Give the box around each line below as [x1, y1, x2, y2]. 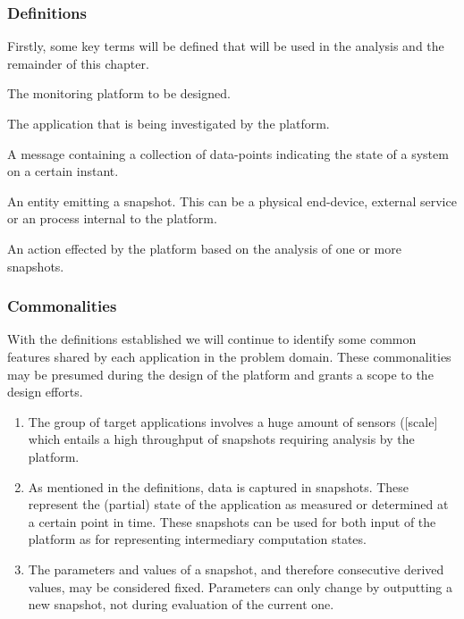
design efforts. [7, 382, 83, 401]
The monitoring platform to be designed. [7, 84, 231, 103]
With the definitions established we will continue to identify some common [7, 330, 417, 348]
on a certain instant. [7, 162, 119, 180]
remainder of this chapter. [7, 54, 149, 72]
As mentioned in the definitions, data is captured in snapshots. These [28, 477, 409, 496]
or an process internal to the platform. [7, 209, 217, 228]
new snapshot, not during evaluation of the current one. [28, 595, 334, 614]
